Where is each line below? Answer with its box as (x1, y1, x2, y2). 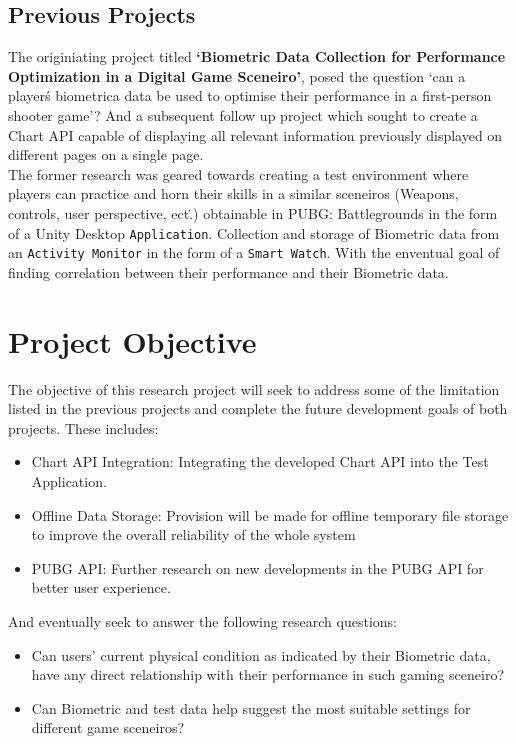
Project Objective (8, 320, 257, 361)
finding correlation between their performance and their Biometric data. (8, 261, 449, 282)
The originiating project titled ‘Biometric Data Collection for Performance (8, 46, 506, 67)
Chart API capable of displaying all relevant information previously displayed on (8, 124, 503, 145)
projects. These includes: (8, 417, 159, 438)
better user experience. (31, 577, 171, 598)
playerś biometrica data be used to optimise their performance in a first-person (8, 85, 492, 106)
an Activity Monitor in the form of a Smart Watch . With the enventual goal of (8, 242, 500, 263)
